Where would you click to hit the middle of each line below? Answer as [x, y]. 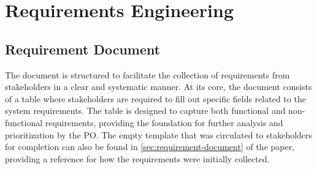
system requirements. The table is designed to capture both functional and [145, 111]
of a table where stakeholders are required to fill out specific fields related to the [155, 98]
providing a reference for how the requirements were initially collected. [137, 158]
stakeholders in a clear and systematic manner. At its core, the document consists [158, 87]
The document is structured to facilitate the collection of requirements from [147, 74]
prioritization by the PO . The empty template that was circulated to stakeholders [159, 134]
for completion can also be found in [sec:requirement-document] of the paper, [150, 147]
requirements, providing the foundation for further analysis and [164, 122]
